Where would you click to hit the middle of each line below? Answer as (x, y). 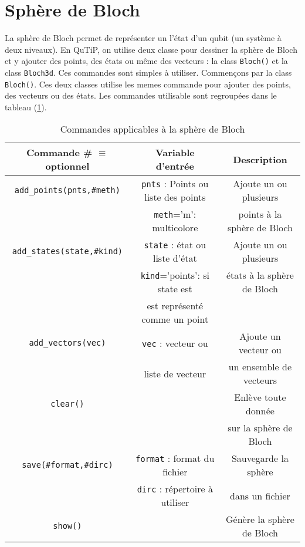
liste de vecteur (175, 373)
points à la (260, 214)
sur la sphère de (260, 428)
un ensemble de (260, 367)
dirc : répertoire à (175, 489)
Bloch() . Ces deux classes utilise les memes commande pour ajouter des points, (148, 84)
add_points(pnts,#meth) (67, 190)
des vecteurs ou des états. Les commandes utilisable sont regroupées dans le (141, 95)
